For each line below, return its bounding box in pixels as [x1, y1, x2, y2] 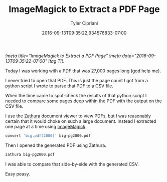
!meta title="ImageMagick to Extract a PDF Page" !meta [5, 53, 121, 59]
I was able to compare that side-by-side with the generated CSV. [5, 161, 139, 167]
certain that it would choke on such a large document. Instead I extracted [5, 118, 156, 124]
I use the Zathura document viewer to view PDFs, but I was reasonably [5, 113, 151, 119]
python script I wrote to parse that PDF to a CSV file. [5, 83, 114, 89]
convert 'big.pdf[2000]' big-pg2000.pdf [5, 133, 91, 138]
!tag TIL [48, 58, 64, 64]
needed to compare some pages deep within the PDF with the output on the [5, 98, 162, 104]
